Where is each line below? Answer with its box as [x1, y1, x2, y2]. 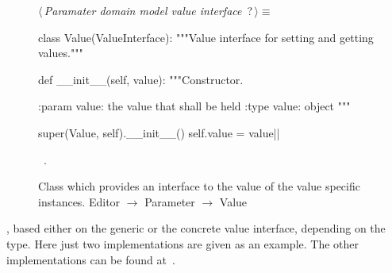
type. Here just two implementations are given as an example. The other [6, 235, 359, 252]
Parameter [144, 193, 195, 210]
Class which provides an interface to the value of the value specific [38, 178, 360, 194]
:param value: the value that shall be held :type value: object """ [38, 98, 351, 114]
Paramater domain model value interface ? [44, 2, 253, 18]
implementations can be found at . [6, 251, 175, 267]
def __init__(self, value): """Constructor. [38, 71, 244, 87]
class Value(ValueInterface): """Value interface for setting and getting [38, 29, 374, 45]
